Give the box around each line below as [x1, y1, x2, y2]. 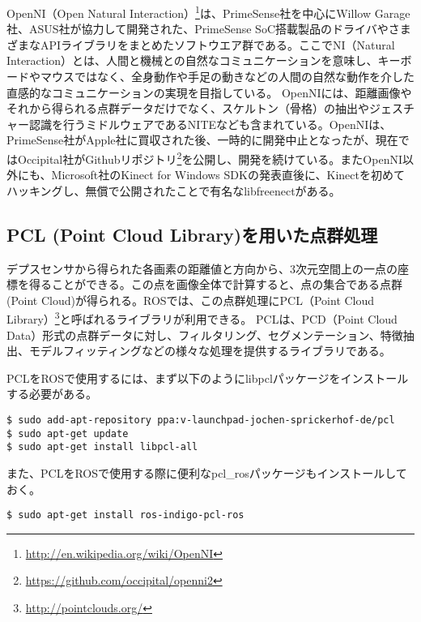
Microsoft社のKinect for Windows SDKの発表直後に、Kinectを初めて [51, 166, 405, 183]
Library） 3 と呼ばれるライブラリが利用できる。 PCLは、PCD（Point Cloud [6, 308, 398, 328]
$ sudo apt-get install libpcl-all [6, 441, 198, 453]
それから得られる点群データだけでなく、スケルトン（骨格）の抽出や [6, 100, 369, 117]
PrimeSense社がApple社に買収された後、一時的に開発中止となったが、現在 [6, 131, 398, 148]
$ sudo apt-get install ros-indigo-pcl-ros [6, 509, 245, 521]
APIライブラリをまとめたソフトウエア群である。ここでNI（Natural [40, 36, 395, 53]
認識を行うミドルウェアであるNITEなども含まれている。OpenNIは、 [28, 115, 392, 132]
